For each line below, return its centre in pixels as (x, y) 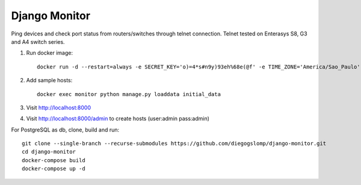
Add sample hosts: (49, 80)
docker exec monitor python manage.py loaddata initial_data (129, 94)
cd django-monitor (49, 152)
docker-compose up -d (54, 169)
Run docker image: (50, 53)
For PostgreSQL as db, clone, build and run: (65, 130)
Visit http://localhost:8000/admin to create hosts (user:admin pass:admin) (118, 119)
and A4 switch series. (38, 41)
